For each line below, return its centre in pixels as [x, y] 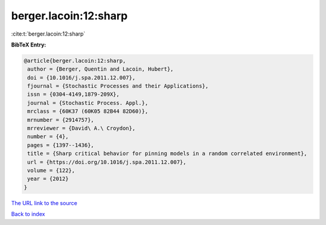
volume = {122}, [51, 170]
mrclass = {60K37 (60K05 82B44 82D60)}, [88, 111]
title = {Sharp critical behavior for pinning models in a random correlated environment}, [167, 154]
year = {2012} [48, 179]
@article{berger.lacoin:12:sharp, [75, 61]
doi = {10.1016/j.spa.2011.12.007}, [81, 78]
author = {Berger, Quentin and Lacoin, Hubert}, [101, 69]
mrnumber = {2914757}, [61, 120]
